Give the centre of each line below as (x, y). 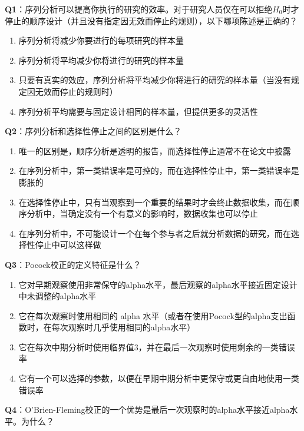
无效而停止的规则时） (76, 91)
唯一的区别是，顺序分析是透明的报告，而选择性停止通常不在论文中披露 (155, 150)
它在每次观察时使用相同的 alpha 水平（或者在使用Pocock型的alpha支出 (153, 315)
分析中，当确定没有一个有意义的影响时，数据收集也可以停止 (142, 213)
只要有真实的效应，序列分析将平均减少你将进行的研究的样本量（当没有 (155, 80)
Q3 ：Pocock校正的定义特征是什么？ (73, 264)
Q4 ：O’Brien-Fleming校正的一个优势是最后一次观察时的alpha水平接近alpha (147, 410)
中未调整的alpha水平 (57, 296)
